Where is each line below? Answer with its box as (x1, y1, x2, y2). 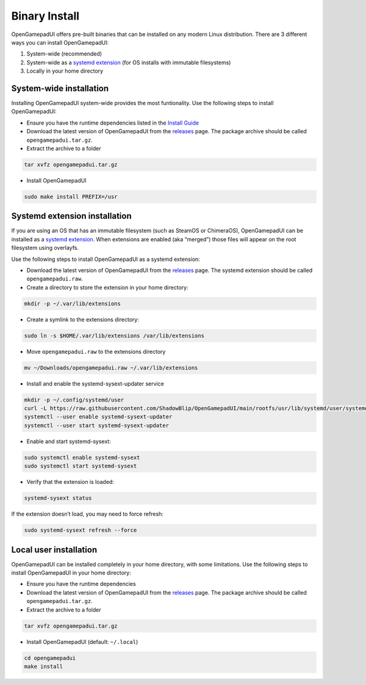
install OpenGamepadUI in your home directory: (11, 569, 131, 577)
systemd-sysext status (24, 495, 92, 502)
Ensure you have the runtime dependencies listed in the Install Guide (26, 119, 199, 126)
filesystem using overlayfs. (11, 244, 79, 252)
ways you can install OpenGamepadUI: (11, 38, 109, 46)
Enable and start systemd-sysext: (26, 438, 111, 445)
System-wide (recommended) (26, 50, 102, 57)
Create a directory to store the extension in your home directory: (26, 284, 188, 291)
